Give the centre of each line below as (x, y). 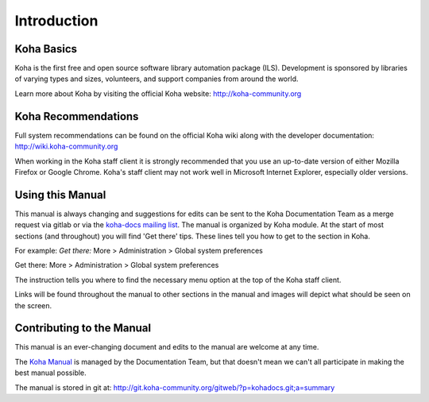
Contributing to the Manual (83, 329)
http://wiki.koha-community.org (66, 146)
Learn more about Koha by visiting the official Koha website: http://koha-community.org (158, 93)
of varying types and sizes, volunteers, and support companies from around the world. (157, 79)
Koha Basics (46, 49)
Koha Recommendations (77, 116)
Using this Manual (60, 195)
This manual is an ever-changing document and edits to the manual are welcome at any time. (167, 347)
